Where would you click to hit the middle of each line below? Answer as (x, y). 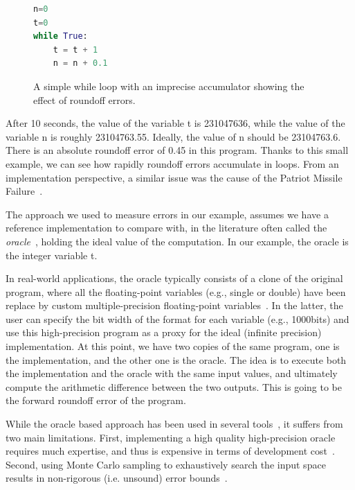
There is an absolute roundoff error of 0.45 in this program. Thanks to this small (177, 150)
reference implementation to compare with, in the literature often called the (166, 228)
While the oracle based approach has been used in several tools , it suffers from (174, 424)
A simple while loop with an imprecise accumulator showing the (169, 86)
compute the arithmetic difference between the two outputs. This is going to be (174, 386)
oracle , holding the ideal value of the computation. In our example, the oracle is (177, 241)
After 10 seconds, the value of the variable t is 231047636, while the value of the (175, 123)
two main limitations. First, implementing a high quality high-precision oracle (171, 437)
